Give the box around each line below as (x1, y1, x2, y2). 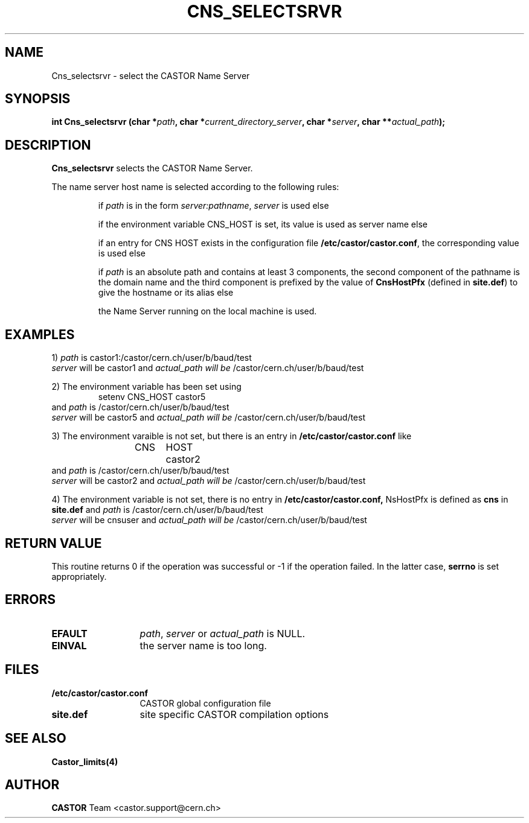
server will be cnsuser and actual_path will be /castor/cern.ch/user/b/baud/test (51, 515, 367, 526)
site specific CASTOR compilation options (139, 708, 329, 720)
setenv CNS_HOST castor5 (98, 392, 206, 402)
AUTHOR (5, 777, 60, 792)
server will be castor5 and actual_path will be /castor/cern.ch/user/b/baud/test (51, 412, 366, 423)
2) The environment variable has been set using (51, 381, 242, 392)
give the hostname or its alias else (98, 287, 234, 298)
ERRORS (5, 592, 56, 608)
